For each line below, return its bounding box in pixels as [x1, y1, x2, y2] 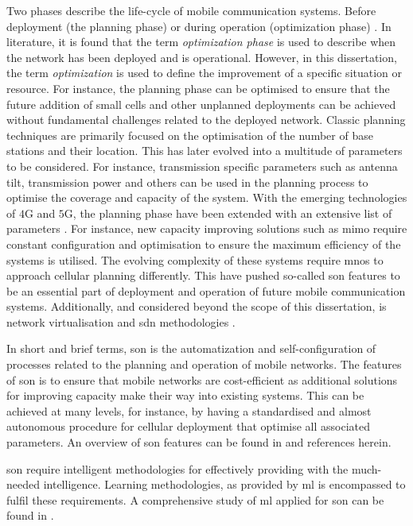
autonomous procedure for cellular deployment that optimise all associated [6, 418, 371, 435]
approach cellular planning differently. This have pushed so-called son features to [6, 267, 400, 284]
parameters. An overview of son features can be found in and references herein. [6, 434, 392, 451]
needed [6, 476, 40, 493]
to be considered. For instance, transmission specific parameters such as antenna [6, 157, 398, 174]
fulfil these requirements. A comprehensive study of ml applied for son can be [6, 491, 384, 508]
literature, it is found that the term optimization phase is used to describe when [6, 33, 396, 50]
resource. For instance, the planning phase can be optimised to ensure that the [6, 79, 390, 96]
